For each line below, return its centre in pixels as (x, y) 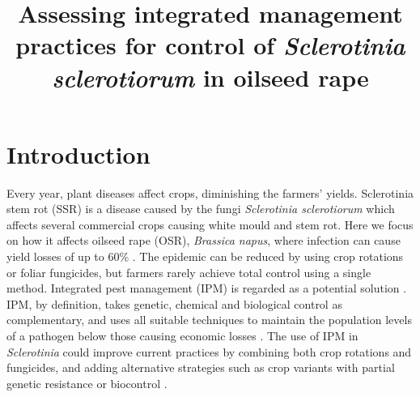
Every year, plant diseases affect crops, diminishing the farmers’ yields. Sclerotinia (210, 192)
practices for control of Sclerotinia (210, 45)
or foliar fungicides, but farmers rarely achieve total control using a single (189, 272)
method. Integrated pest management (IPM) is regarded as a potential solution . (207, 288)
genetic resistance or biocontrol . (87, 383)
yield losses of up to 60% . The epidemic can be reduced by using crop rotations (205, 256)
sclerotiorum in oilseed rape (210, 77)
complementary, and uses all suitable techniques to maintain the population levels (209, 320)
